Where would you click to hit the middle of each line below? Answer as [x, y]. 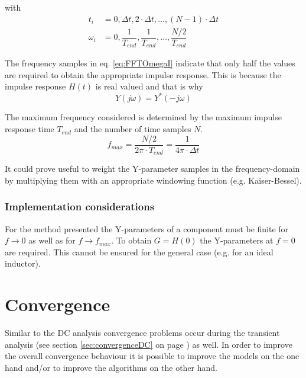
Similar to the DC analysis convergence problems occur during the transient [142, 333]
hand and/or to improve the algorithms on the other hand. [111, 367]
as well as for [52, 240]
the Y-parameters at [237, 240]
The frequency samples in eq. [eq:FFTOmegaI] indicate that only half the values [150, 63]
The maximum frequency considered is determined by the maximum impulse [143, 117]
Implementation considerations [80, 206]
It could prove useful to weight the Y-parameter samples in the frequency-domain [152, 169]
